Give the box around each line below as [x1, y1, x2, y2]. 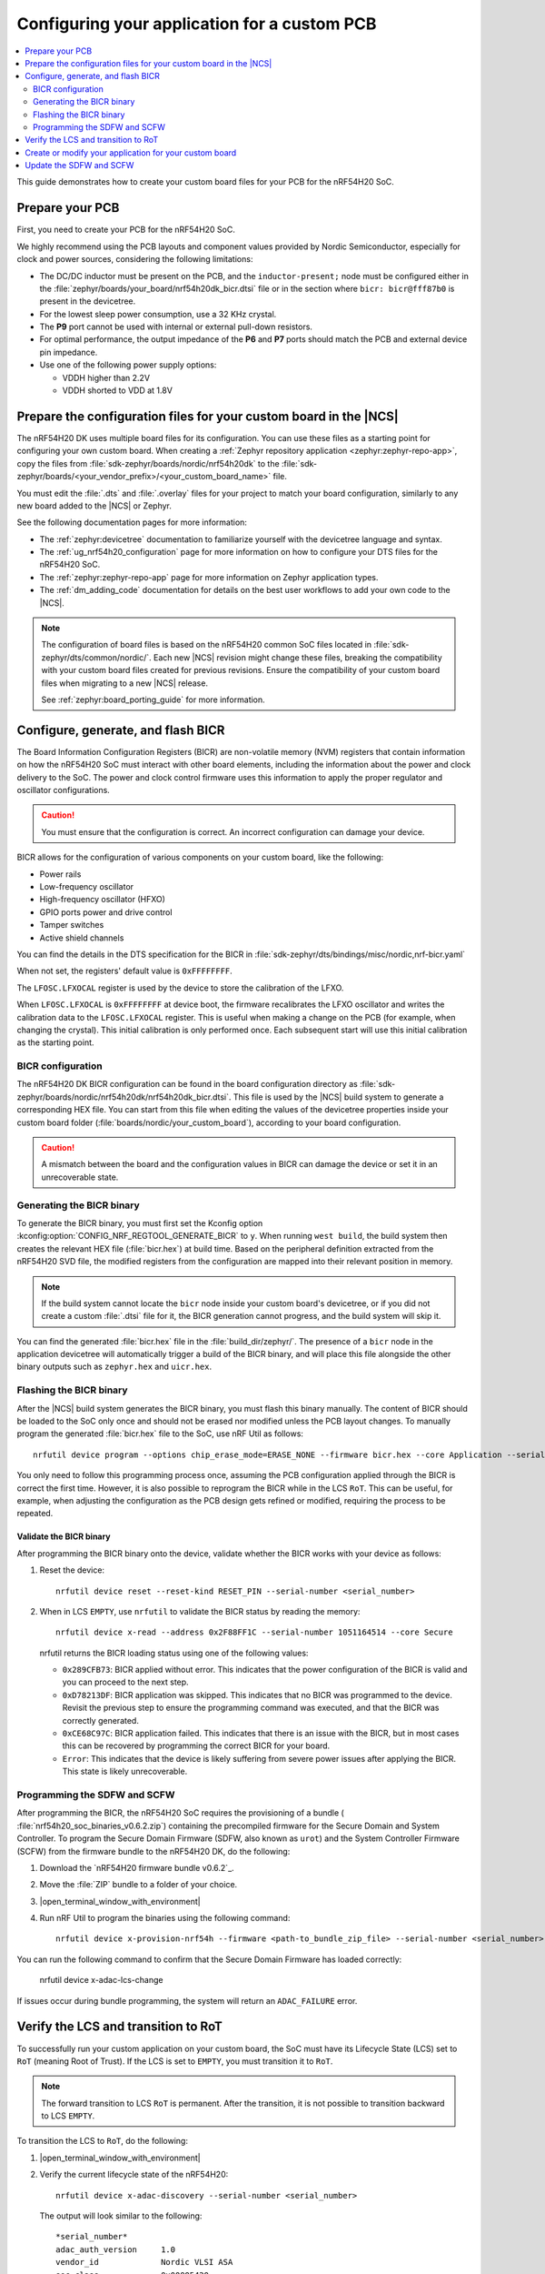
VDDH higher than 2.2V [62, 372, 150, 383]
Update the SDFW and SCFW [25, 160, 134, 171]
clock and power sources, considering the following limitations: [16, 254, 253, 265]
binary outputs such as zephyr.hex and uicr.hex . [16, 1361, 213, 1373]
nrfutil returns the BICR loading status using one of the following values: [39, 1647, 309, 1658]
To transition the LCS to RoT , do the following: [16, 2136, 188, 2147]
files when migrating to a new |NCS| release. [41, 678, 209, 689]
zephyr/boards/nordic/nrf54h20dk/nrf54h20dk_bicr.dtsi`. [16, 1092, 232, 1102]
